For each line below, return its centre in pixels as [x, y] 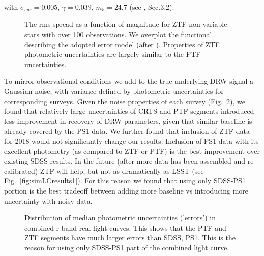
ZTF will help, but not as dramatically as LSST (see [122, 170]
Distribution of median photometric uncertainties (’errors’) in [120, 218]
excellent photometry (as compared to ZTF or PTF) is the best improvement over [132, 151]
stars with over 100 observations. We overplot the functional [118, 34]
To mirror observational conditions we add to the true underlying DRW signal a [129, 81]
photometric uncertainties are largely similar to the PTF [113, 54]
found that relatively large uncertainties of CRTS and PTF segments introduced [129, 111]
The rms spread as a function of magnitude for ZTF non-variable [126, 24]
